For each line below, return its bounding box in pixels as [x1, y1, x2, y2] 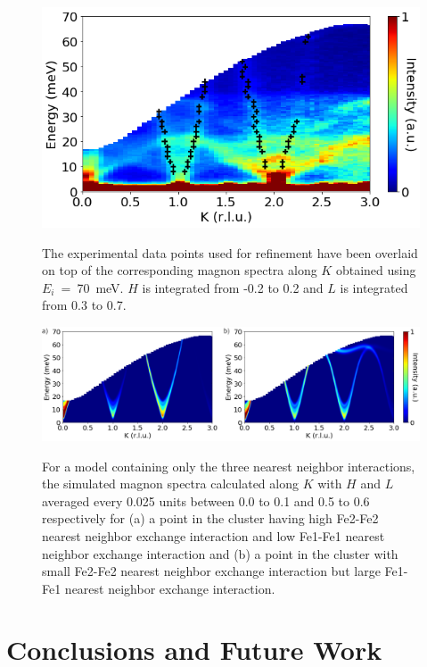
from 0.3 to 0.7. [42, 296, 127, 314]
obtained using [335, 261, 416, 279]
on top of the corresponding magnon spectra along [42, 261, 317, 279]
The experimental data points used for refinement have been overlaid [42, 243, 418, 262]
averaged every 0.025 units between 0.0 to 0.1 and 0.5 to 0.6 [42, 491, 370, 510]
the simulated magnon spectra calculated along [42, 474, 299, 493]
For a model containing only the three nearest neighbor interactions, [42, 456, 415, 475]
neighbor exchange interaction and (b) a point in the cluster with [42, 544, 398, 563]
